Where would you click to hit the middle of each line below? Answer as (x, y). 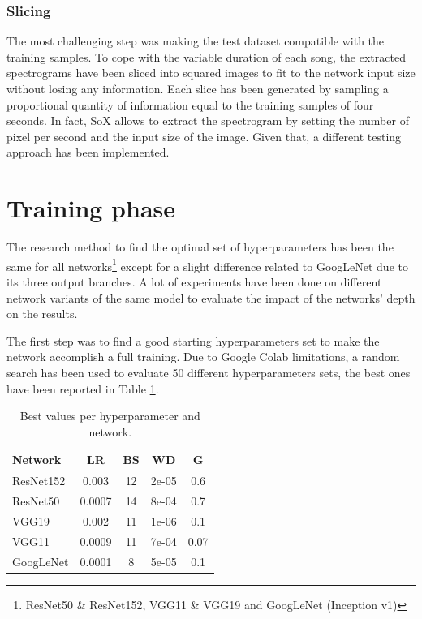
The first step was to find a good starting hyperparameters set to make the (193, 340)
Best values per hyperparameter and (110, 416)
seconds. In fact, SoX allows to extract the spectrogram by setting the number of (208, 120)
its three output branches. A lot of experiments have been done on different (194, 281)
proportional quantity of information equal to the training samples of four (190, 104)
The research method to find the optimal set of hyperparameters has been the (200, 247)
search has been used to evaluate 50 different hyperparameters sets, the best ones (209, 372)
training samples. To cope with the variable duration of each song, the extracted (206, 56)
